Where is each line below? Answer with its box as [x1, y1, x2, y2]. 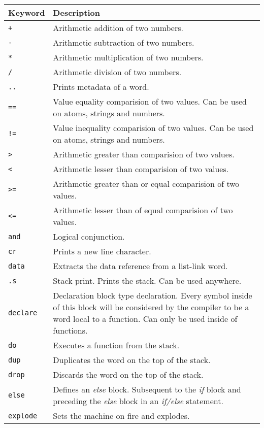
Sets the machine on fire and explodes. [53, 410, 190, 421]
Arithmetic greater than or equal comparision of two [53, 178, 240, 189]
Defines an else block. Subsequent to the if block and [53, 383, 241, 395]
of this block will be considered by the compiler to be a [53, 301, 249, 313]
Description [53, 7, 100, 18]
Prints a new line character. [53, 245, 151, 257]
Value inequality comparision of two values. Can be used [53, 122, 254, 134]
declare [8, 309, 38, 317]
